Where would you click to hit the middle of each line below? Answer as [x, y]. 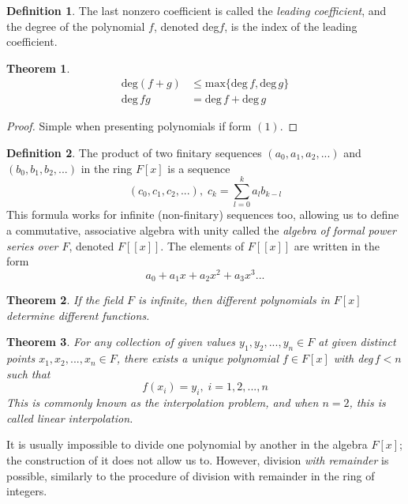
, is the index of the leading [291, 26]
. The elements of [202, 245]
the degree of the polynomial [76, 26]
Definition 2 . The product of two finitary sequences [134, 153]
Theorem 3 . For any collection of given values [121, 342]
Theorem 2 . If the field [65, 300]
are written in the [337, 245]
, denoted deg [186, 26]
